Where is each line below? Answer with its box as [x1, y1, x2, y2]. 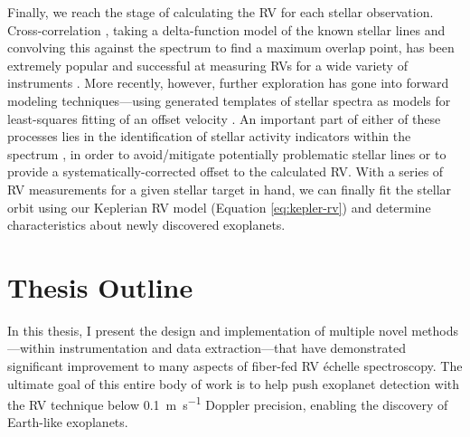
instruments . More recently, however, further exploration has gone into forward [7, 73, 449, 92]
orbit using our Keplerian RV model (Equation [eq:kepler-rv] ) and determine [7, 197, 431, 216]
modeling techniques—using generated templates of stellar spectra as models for [7, 90, 451, 109]
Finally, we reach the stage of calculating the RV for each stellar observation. [7, 3, 434, 21]
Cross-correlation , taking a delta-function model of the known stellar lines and [7, 20, 446, 39]
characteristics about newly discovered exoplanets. [7, 215, 286, 234]
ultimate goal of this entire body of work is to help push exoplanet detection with [7, 374, 460, 393]
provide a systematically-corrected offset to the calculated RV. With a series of [7, 162, 444, 181]
